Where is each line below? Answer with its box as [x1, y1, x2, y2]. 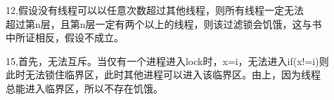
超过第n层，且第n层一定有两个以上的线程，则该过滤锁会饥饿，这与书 [6, 16, 322, 31]
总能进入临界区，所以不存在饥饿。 [6, 80, 163, 95]
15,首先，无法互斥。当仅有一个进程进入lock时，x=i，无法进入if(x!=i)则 [6, 53, 329, 68]
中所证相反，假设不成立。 [6, 30, 124, 45]
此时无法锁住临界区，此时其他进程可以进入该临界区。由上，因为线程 [6, 67, 321, 82]
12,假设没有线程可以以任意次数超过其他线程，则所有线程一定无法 [6, 3, 304, 17]
